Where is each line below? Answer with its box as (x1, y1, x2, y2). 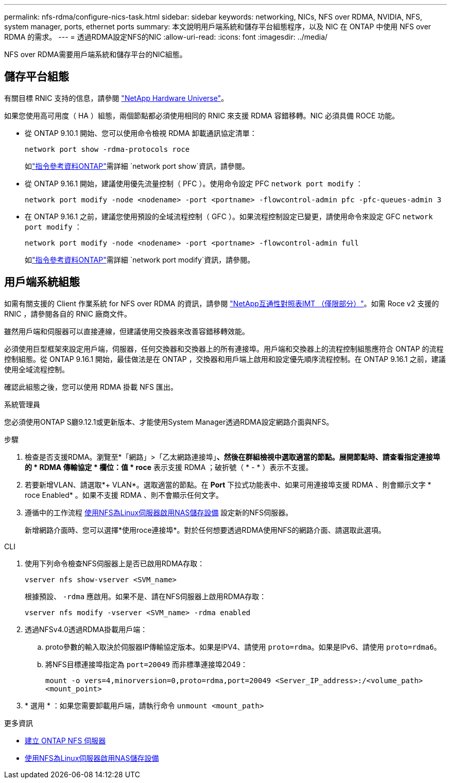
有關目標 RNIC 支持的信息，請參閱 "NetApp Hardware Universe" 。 (4, 93, 229, 102)
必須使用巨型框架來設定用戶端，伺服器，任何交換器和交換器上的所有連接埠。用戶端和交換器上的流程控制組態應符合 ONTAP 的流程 (4, 344, 444, 353)
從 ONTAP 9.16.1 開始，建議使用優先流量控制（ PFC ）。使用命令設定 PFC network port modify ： (25, 179, 363, 188)
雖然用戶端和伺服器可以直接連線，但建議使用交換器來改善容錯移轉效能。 (4, 326, 249, 336)
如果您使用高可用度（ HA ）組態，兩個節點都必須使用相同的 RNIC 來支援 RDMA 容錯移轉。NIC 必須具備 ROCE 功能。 (4, 111, 400, 120)
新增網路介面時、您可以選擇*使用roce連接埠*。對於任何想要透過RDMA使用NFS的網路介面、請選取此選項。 (25, 525, 386, 534)
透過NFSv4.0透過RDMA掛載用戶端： (25, 624, 148, 634)
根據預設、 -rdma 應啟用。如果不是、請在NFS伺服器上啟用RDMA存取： (25, 591, 267, 601)
